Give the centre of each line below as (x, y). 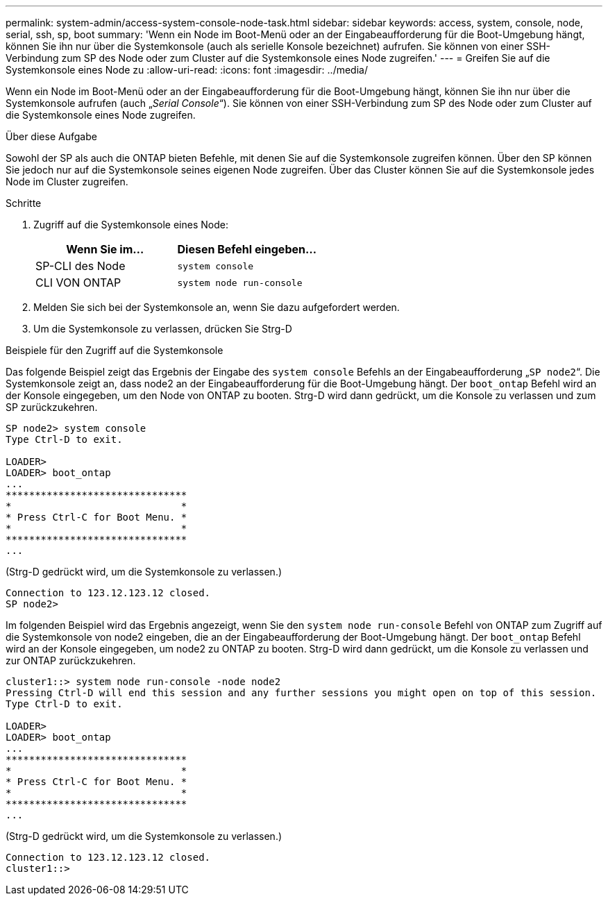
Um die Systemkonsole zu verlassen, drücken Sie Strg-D (163, 329)
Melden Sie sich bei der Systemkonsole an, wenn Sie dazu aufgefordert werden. (217, 307)
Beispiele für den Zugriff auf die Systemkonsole (115, 350)
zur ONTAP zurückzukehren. (71, 660)
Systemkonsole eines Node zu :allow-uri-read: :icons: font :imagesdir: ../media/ (187, 70)
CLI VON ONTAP (78, 283)
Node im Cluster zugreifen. (67, 182)
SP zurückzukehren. (52, 407)
